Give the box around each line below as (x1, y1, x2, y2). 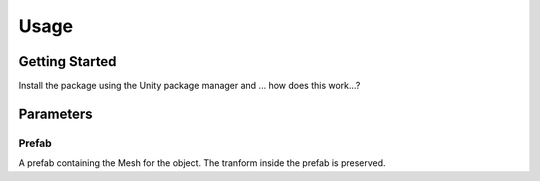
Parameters (18, 105, 93, 122)
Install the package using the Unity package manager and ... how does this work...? (18, 80, 361, 92)
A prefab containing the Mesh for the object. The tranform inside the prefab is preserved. (18, 157, 386, 169)
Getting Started (18, 53, 117, 70)
